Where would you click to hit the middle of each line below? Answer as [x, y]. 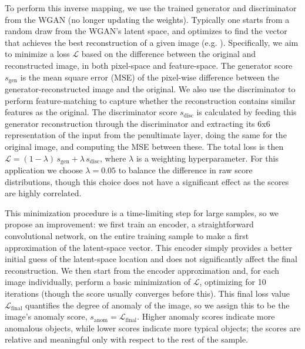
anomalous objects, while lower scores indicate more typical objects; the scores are [153, 328]
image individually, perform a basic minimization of [98, 282]
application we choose [44, 170]
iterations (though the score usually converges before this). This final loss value [147, 293]
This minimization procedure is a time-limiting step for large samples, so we [142, 212]
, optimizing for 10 [233, 282]
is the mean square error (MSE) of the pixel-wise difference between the [150, 77]
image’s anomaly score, [46, 316]
